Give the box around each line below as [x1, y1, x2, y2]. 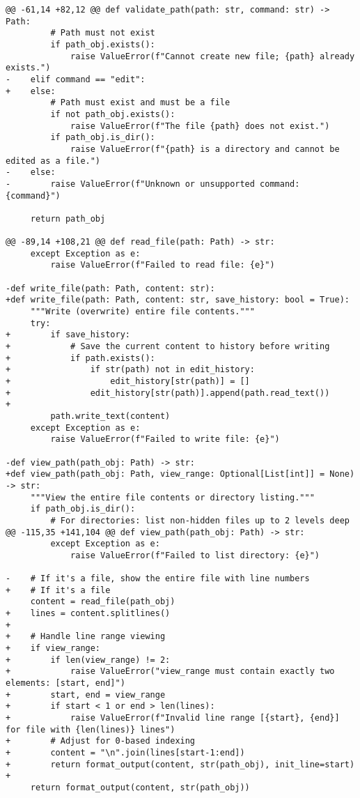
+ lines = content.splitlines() [6, 608, 171, 619]
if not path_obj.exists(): [50, 109, 175, 119]
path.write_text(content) [50, 410, 171, 421]
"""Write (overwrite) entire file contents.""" [30, 307, 255, 317]
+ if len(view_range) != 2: [6, 654, 171, 665]
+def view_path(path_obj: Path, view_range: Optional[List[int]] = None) [6, 469, 355, 479]
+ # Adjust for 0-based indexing [6, 736, 196, 746]
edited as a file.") [6, 155, 101, 166]
